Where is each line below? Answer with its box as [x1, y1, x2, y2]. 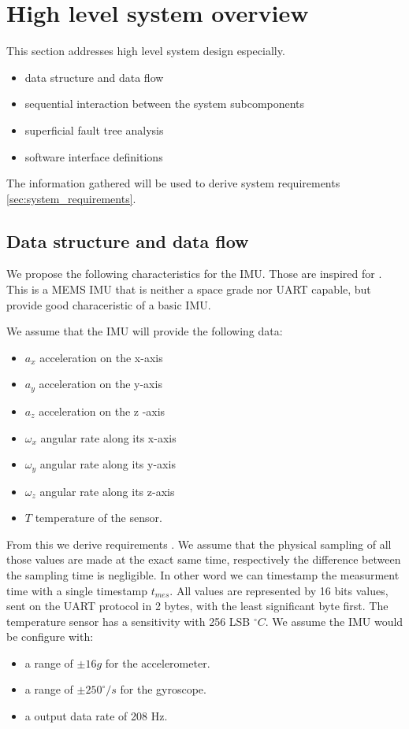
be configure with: [6, 628, 94, 645]
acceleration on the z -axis [39, 402, 165, 419]
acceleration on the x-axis [39, 349, 163, 365]
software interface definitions [24, 148, 163, 165]
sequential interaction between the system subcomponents [24, 95, 305, 112]
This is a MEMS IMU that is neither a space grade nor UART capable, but [6, 281, 371, 298]
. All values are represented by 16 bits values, [169, 582, 389, 598]
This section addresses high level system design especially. [6, 43, 285, 59]
